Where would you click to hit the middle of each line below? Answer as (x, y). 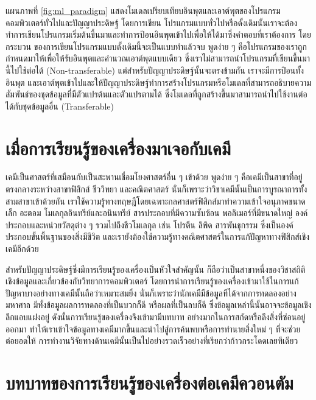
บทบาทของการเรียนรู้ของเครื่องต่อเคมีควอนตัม (149, 382)
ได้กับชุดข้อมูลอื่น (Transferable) (60, 106)
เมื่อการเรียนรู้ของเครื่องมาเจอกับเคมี (118, 148)
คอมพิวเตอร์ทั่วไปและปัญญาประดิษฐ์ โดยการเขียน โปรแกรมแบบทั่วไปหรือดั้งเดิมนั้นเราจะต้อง (152, 22)
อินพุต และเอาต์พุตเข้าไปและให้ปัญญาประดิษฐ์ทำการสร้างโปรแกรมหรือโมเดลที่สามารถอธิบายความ (158, 82)
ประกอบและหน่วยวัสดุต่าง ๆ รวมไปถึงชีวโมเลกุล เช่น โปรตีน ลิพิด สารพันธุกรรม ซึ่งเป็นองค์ (149, 224)
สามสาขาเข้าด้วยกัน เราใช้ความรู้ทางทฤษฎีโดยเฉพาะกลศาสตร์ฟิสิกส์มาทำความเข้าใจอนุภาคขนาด (156, 201)
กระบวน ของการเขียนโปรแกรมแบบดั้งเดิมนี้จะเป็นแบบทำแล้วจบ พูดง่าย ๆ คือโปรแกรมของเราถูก (156, 46)
